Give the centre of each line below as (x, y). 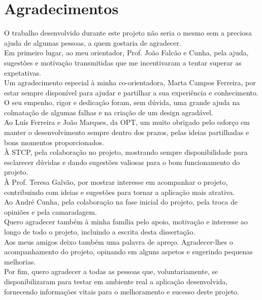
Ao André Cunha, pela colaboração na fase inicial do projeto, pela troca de (121, 202)
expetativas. (23, 72)
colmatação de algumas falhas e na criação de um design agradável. (109, 112)
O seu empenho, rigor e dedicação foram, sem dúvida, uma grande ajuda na (122, 102)
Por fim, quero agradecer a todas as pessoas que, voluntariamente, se (111, 271)
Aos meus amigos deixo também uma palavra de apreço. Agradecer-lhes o (119, 241)
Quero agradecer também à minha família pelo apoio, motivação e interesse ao (126, 222)
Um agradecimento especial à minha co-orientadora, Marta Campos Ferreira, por (130, 82)
